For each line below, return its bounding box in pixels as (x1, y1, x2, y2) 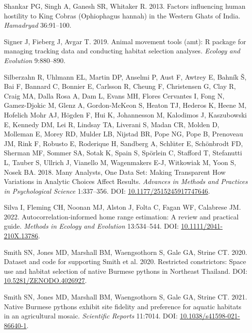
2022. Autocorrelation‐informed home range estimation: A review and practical (4, 211, 239, 221)
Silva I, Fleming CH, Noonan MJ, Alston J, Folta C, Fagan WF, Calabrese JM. (4, 202, 241, 212)
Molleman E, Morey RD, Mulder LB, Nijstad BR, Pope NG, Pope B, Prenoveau (4, 129, 243, 139)
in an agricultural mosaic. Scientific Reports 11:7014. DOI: (4, 311, 178, 321)
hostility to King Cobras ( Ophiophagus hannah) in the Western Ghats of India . (4, 10, 240, 20)
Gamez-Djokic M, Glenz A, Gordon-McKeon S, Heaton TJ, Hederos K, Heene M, (4, 100, 247, 110)
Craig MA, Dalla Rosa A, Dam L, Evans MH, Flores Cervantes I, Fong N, (4, 90, 225, 100)
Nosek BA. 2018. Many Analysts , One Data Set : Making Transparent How (4, 166, 226, 177)
